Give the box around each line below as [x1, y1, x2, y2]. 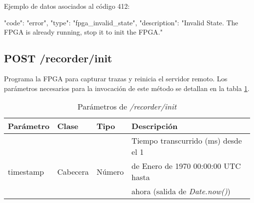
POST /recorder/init [4, 51, 112, 66]
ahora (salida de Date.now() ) [131, 185, 231, 197]
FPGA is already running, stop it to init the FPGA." [4, 27, 163, 37]
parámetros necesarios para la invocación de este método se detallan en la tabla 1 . [4, 83, 250, 93]
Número [96, 166, 124, 177]
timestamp [8, 166, 44, 177]
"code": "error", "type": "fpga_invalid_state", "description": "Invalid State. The [4, 17, 238, 27]
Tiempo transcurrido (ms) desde [131, 135, 242, 147]
